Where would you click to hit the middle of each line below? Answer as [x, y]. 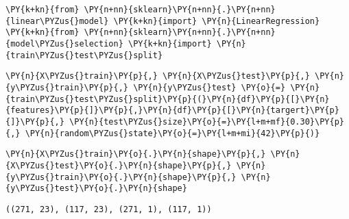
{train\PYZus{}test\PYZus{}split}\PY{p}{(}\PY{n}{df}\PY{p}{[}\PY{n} [168, 99]
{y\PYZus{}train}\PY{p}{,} [67, 87]
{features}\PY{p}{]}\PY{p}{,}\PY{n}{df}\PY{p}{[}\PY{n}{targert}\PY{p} [172, 111]
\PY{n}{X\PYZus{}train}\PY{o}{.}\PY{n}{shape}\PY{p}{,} [136, 154]
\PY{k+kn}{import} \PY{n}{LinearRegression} [217, 21]
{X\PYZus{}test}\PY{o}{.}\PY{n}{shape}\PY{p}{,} [119, 165]
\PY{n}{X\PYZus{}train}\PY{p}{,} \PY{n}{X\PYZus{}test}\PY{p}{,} [158, 76]
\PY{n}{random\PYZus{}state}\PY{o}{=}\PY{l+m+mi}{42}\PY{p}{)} [172, 133]
